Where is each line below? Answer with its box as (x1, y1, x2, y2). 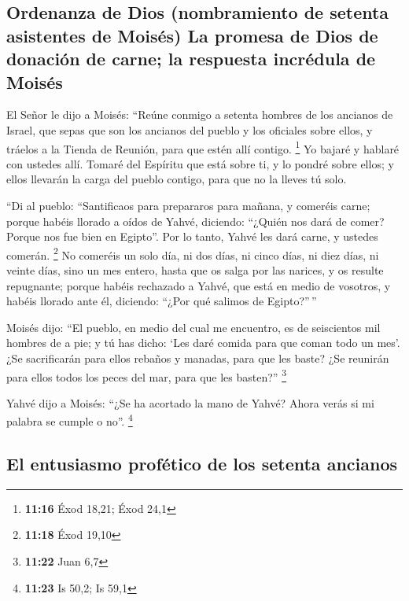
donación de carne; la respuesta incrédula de (6, 46, 376, 71)
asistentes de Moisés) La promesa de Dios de (6, 23, 378, 47)
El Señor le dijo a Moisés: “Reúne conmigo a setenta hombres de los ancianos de (6, 106, 393, 123)
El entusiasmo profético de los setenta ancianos (6, 452, 398, 476)
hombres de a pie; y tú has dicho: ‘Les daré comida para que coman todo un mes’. (6, 334, 400, 351)
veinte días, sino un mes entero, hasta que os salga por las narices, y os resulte (6, 262, 384, 278)
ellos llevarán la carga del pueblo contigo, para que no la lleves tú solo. (6, 171, 347, 187)
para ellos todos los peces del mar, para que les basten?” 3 (6, 366, 286, 385)
